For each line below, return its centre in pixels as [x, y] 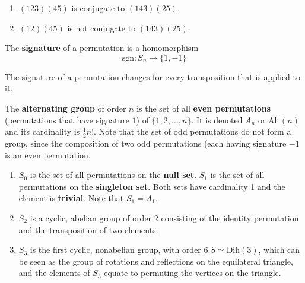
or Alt [269, 120]
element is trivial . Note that [71, 198]
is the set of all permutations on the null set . [113, 175]
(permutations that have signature [67, 120]
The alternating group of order [66, 108]
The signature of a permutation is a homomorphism [102, 48]
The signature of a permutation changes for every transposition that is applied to [152, 76]
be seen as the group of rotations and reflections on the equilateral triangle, [156, 261]
